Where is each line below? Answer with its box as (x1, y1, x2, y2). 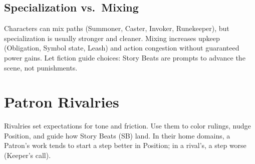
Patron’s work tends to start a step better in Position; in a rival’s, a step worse (4, 140, 246, 150)
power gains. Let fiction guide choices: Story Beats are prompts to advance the (4, 52, 245, 62)
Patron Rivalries (4, 91, 119, 112)
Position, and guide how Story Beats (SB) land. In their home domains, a (4, 130, 230, 140)
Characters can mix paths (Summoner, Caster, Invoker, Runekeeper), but (4, 23, 229, 33)
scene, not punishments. (4, 62, 78, 72)
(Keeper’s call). (4, 150, 51, 160)
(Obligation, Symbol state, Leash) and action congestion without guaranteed (4, 42, 239, 53)
